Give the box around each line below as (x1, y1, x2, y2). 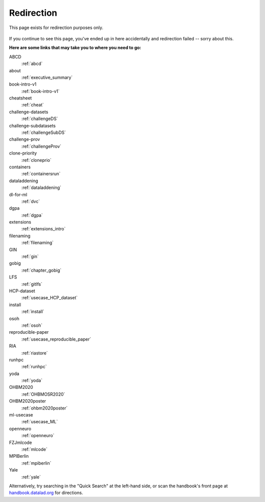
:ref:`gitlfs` (21, 281, 43, 287)
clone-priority (9, 150, 37, 156)
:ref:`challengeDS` (21, 116, 58, 122)
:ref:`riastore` (21, 350, 48, 356)
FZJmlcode (9, 439, 32, 445)
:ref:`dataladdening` (21, 185, 61, 190)
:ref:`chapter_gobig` (21, 267, 61, 273)
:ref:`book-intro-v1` (21, 88, 60, 94)
